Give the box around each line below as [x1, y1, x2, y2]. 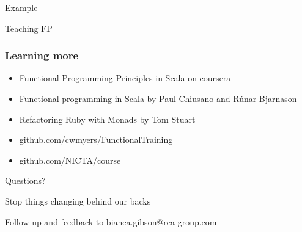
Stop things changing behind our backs [5, 194, 151, 207]
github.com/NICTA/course [19, 153, 121, 166]
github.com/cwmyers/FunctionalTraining [19, 133, 173, 146]
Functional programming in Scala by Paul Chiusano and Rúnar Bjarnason [19, 92, 297, 104]
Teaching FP [5, 21, 53, 34]
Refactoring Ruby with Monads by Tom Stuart [19, 112, 196, 125]
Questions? [5, 174, 46, 187]
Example [5, 1, 38, 13]
